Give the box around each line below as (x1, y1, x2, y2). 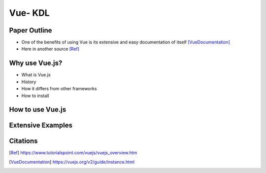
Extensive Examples (9, 121, 72, 130)
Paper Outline (9, 26, 52, 35)
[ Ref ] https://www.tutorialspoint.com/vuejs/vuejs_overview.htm (9, 150, 137, 156)
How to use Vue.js (9, 105, 66, 114)
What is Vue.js (21, 72, 51, 78)
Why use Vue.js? (9, 59, 63, 68)
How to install (21, 93, 49, 99)
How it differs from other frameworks (21, 86, 97, 92)
